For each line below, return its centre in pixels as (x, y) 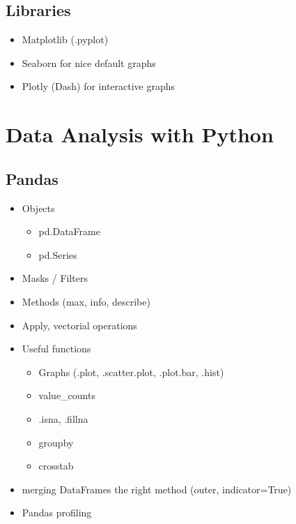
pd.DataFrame (69, 231)
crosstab (56, 466)
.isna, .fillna (63, 418)
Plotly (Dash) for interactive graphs (99, 86)
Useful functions (56, 349)
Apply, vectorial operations (79, 325)
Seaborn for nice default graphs (89, 62)
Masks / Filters (55, 278)
